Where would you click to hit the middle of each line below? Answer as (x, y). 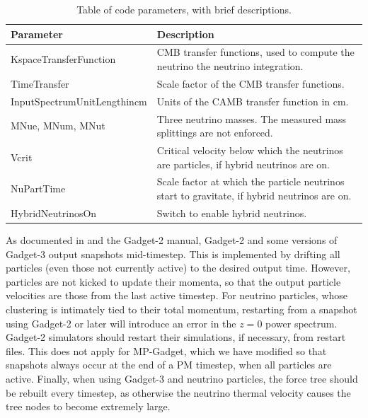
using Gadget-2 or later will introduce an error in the (121, 323)
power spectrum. (301, 323)
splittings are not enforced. (215, 133)
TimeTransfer (40, 83)
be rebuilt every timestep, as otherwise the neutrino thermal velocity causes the (178, 392)
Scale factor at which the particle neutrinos (251, 181)
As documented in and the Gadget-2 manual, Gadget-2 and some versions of (172, 239)
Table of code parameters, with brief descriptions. (184, 9)
